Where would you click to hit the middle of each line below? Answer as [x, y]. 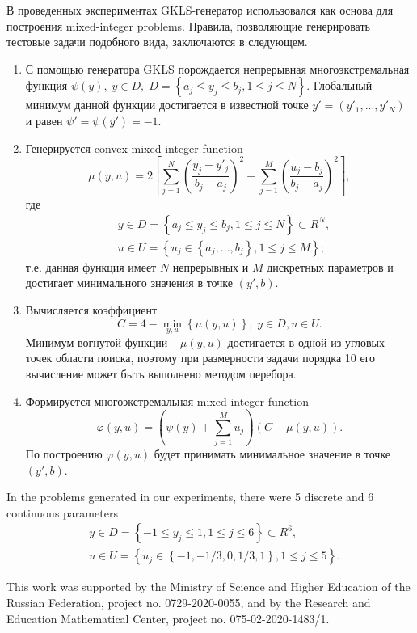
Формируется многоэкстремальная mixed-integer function [167, 401]
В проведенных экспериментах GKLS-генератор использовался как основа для [200, 10]
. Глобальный [339, 85]
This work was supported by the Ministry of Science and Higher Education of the [208, 587]
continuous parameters [62, 512]
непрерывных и [211, 266]
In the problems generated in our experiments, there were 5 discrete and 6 [190, 497]
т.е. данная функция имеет [91, 266]
